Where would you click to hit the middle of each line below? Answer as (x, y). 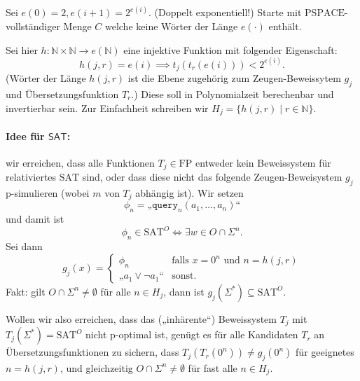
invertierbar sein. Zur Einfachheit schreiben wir (107, 108)
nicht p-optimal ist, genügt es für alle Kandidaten (192, 334)
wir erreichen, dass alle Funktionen (80, 162)
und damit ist (35, 219)
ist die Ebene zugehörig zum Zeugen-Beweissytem (234, 78)
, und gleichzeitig (96, 367)
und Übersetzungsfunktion (62, 93)
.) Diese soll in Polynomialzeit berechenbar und (233, 93)
